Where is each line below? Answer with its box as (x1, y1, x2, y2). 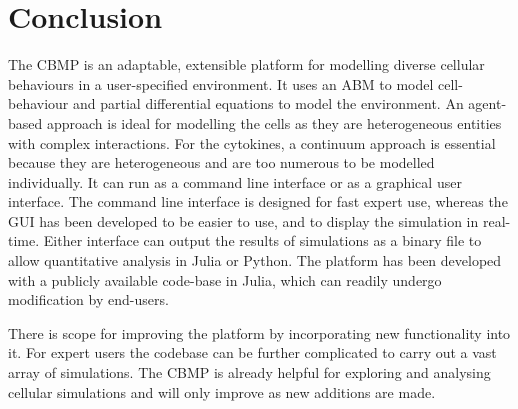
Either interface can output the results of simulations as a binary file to (43, 230, 482, 251)
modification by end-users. (8, 289, 169, 310)
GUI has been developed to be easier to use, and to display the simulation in (8, 210, 479, 231)
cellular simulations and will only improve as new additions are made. (8, 381, 436, 402)
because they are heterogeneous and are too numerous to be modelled (8, 152, 435, 173)
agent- (468, 93, 507, 114)
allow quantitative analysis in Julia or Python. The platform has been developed (8, 250, 502, 271)
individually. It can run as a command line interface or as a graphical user (8, 171, 462, 192)
